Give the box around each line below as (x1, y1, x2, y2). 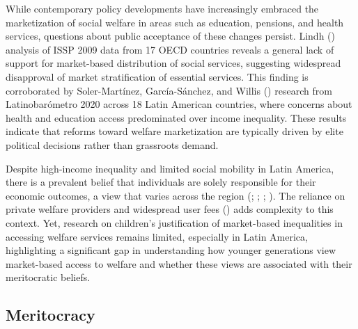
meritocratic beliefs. (6, 270, 91, 284)
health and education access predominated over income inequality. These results (6, 110, 347, 125)
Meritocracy (6, 304, 95, 326)
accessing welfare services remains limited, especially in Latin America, (6, 229, 308, 243)
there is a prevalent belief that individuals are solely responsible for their (6, 175, 316, 189)
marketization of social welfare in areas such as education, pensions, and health (6, 15, 344, 29)
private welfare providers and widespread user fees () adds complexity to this (6, 202, 334, 216)
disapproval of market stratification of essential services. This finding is (6, 69, 309, 83)
